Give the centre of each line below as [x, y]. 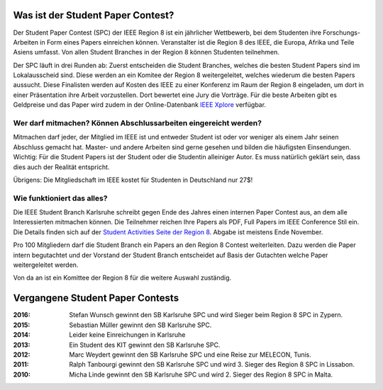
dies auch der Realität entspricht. [61, 167]
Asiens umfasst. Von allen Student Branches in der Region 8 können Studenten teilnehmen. [146, 52]
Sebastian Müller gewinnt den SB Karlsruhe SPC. [140, 325]
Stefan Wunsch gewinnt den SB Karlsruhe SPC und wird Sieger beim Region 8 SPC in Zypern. [206, 315]
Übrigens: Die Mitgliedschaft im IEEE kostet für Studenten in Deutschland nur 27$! [133, 180]
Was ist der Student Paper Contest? [94, 15]
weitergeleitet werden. [46, 265]
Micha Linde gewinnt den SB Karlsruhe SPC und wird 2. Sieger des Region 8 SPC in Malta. [201, 374]
